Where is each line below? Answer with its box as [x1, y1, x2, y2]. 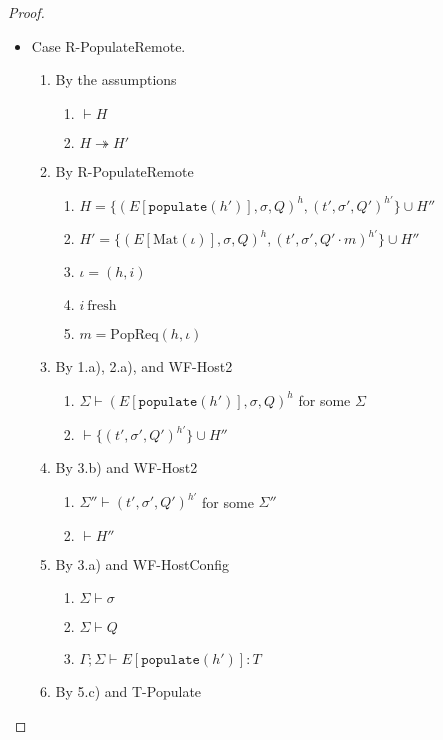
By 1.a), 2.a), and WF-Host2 [55, 356, 233, 377]
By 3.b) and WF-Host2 [55, 457, 198, 478]
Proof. [8, 2, 45, 22]
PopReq [110, 328, 159, 343]
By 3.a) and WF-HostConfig [55, 553, 230, 574]
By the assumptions [55, 69, 177, 90]
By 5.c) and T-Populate [55, 681, 202, 702]
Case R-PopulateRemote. [31, 35, 186, 56]
